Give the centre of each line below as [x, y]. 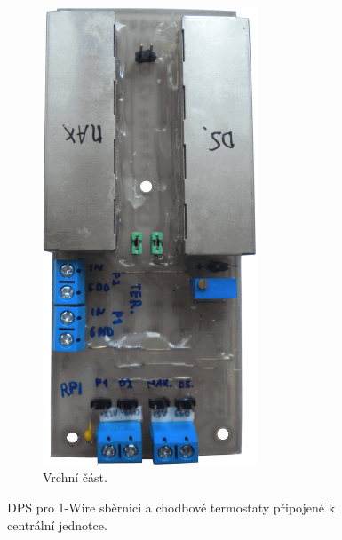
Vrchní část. [75, 477]
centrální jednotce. [57, 524]
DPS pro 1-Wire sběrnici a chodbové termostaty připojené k [171, 508]
